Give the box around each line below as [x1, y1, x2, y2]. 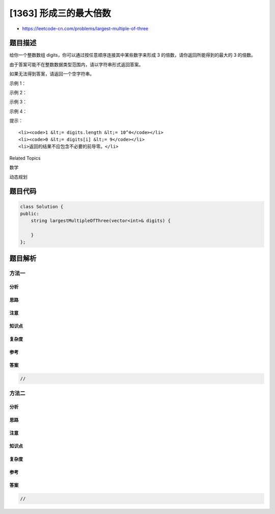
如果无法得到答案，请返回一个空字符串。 [9, 71, 94, 77]
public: [20, 210, 39, 217]
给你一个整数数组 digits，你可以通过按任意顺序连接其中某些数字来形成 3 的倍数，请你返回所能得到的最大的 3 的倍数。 [9, 52, 256, 58]
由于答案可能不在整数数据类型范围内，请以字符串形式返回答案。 [9, 61, 144, 67]
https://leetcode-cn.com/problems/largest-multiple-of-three [22, 25, 149, 32]
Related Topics [9, 155, 41, 161]
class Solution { [20, 204, 64, 209]
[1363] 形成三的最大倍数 [9, 8, 112, 19]
